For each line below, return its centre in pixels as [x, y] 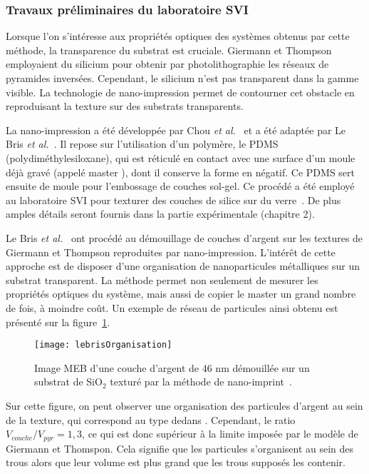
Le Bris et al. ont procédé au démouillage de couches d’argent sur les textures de [184, 237]
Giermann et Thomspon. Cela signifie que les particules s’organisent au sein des [180, 448]
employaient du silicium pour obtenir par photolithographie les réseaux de [167, 64]
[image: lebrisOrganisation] [103, 345]
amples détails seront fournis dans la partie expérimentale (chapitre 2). [160, 214]
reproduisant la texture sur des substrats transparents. [125, 106]
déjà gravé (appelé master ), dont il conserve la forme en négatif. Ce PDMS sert [180, 172]
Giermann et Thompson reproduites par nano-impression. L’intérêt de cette [171, 252]
